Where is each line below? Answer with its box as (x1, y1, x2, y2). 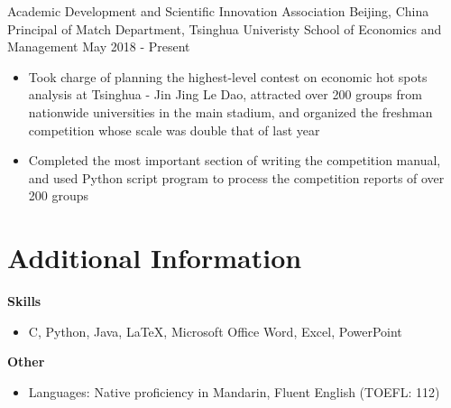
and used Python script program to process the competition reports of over (28, 168, 445, 187)
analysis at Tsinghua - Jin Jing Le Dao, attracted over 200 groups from (28, 85, 422, 104)
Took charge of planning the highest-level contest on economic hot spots (28, 67, 428, 86)
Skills (7, 292, 41, 311)
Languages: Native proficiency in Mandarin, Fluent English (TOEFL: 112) (28, 382, 440, 401)
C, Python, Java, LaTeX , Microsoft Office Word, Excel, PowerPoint (28, 321, 402, 340)
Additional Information (7, 239, 302, 276)
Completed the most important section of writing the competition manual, (28, 151, 441, 170)
